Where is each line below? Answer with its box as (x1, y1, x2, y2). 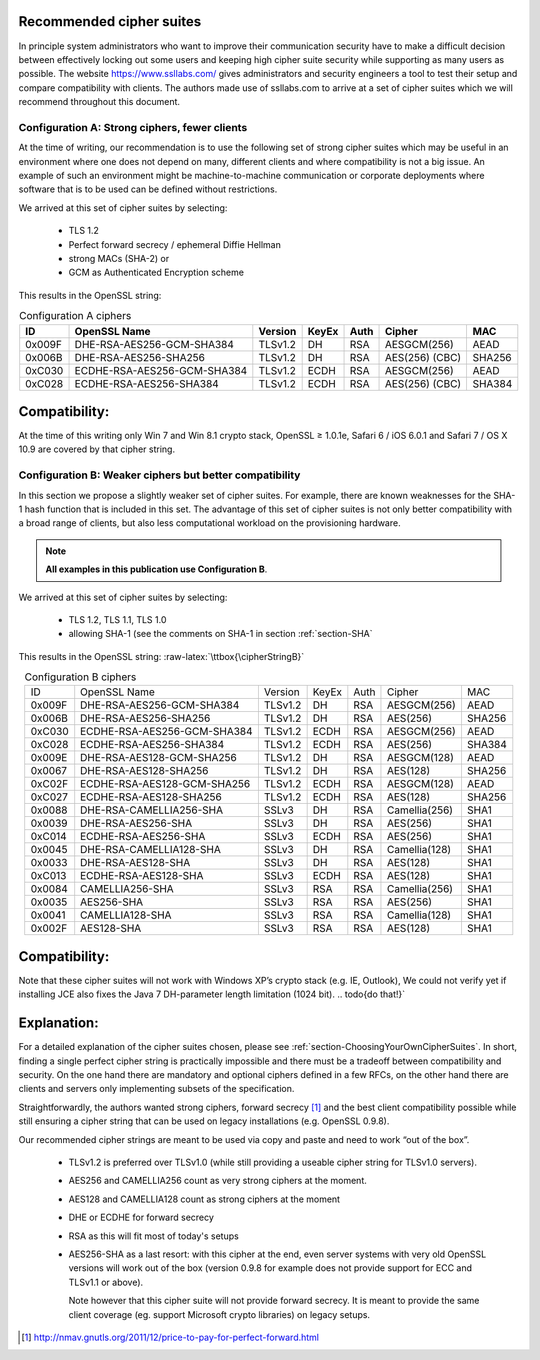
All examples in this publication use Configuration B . (45, 563, 268, 575)
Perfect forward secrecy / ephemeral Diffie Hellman (68, 238, 282, 250)
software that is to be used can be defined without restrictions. (18, 183, 278, 195)
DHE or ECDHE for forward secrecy (68, 1211, 215, 1224)
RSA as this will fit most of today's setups (68, 1230, 239, 1242)
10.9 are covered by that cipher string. (18, 443, 175, 455)
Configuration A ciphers (18, 309, 132, 323)
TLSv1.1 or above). (68, 1276, 144, 1288)
